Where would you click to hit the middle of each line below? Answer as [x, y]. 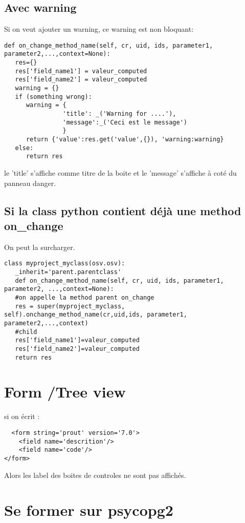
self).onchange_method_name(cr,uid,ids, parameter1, [96, 315]
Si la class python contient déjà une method [123, 210]
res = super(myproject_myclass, [70, 306]
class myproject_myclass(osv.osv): [65, 264]
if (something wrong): [53, 97]
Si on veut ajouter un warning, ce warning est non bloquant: [99, 29]
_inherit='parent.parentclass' [68, 272]
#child [26, 332]
